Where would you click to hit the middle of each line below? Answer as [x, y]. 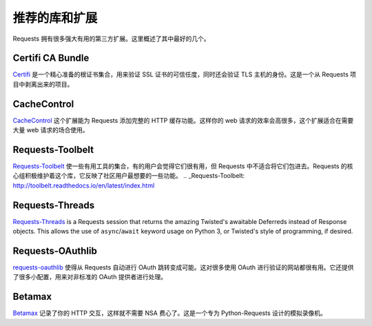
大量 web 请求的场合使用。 [51, 130]
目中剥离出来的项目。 [43, 84]
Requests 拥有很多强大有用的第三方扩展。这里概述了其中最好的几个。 [111, 39]
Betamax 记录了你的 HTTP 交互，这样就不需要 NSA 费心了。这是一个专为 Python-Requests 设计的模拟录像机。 [169, 313]
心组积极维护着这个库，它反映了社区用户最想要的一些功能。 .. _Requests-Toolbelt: [129, 176]
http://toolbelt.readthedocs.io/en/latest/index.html [84, 185]
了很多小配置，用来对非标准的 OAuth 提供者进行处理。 [90, 277]
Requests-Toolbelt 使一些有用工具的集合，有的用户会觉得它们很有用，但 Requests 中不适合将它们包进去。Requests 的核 [183, 166]
